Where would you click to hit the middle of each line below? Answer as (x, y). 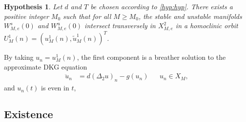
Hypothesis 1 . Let (33, 6)
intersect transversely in (120, 26)
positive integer (26, 16)
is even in (55, 88)
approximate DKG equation (46, 66)
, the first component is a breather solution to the (151, 57)
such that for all (87, 16)
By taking (19, 57)
